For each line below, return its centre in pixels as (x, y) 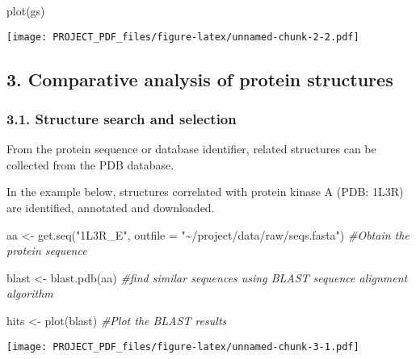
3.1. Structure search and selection (122, 118)
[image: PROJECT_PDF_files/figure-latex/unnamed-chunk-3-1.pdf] (183, 346)
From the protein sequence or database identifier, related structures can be (191, 149)
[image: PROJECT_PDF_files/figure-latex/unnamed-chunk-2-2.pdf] (183, 37)
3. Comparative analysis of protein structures (200, 79)
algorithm (30, 293)
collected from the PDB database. (90, 164)
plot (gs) (26, 10)
